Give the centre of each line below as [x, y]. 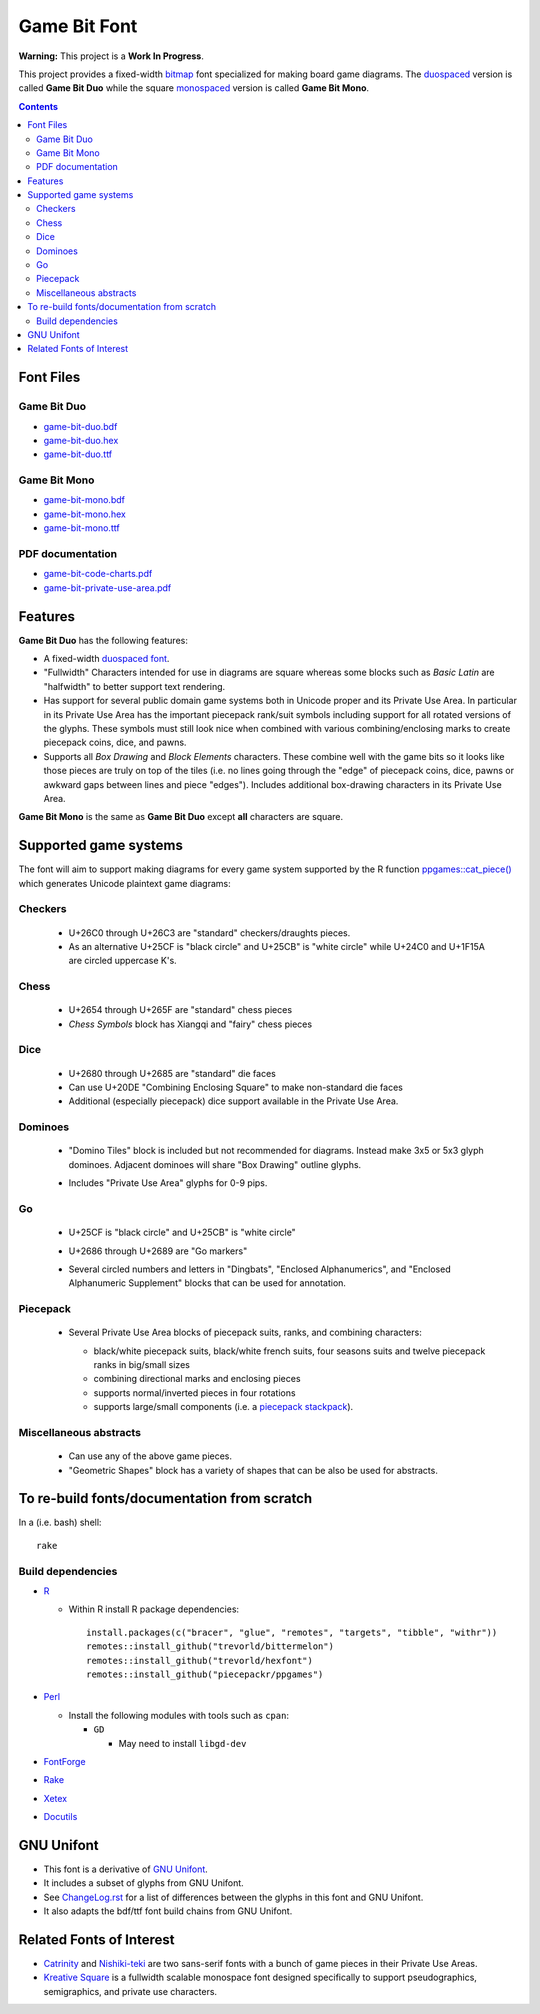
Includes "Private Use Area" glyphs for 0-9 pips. [168, 1183]
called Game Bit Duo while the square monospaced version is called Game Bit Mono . [194, 88]
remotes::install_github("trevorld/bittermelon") [210, 1646]
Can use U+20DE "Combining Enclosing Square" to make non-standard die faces [236, 1087]
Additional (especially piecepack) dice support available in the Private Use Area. [233, 1101]
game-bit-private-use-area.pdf [107, 587]
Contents [38, 106]
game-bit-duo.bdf [80, 426]
